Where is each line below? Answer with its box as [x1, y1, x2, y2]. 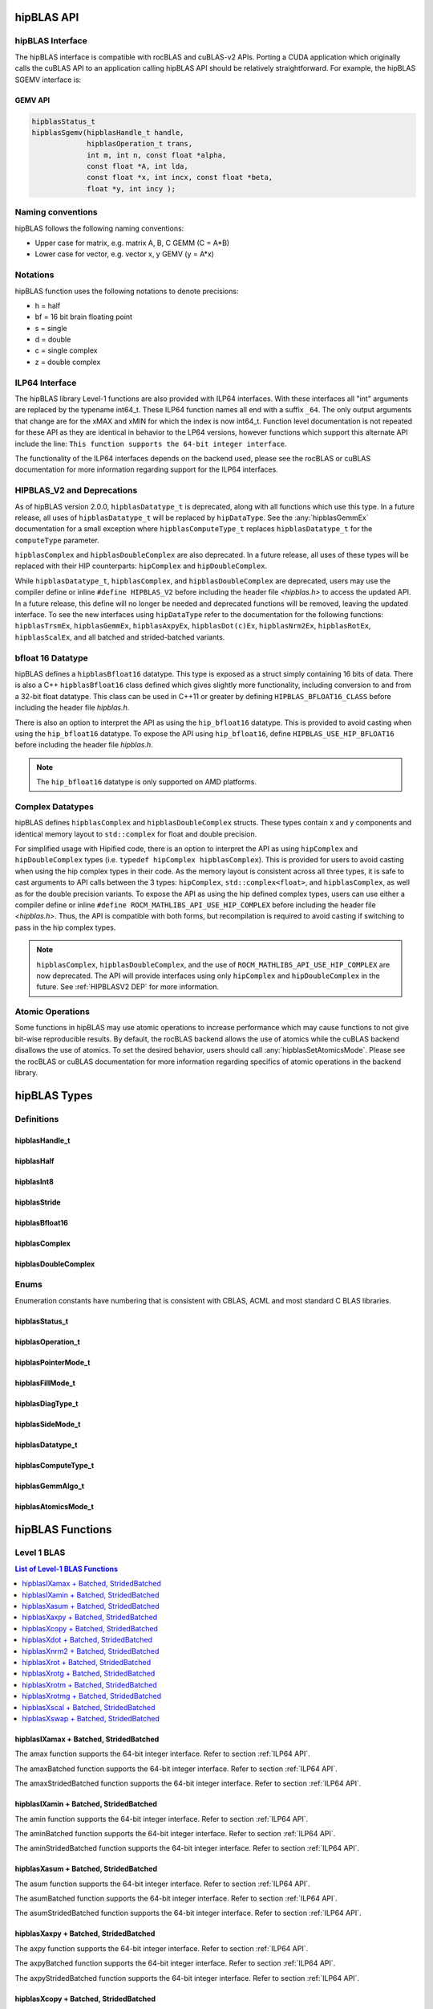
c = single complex [34, 346, 98, 355]
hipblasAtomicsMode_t [14, 1501, 94, 1511]
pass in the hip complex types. [14, 923, 116, 932]
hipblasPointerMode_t [14, 1357, 91, 1367]
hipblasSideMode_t [14, 1419, 81, 1429]
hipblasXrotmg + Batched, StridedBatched [22, 1692, 162, 1701]
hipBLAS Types [14, 1089, 93, 1103]
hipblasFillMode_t [14, 1378, 76, 1388]
